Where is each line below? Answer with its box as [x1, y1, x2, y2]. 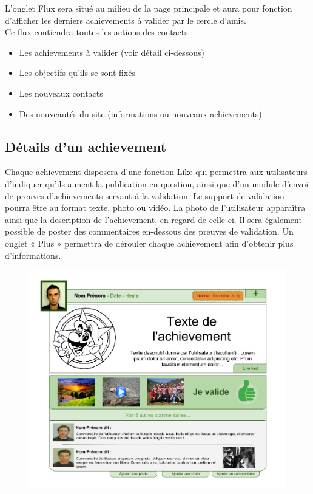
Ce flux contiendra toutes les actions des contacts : [5, 26, 194, 38]
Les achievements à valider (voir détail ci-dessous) [19, 46, 204, 58]
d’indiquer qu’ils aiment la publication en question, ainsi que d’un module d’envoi [5, 177, 309, 190]
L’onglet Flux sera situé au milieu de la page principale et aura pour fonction [5, 2, 292, 14]
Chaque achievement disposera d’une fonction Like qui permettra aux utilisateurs [5, 165, 308, 178]
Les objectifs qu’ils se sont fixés [19, 66, 135, 79]
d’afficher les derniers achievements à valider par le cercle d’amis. [5, 13, 246, 26]
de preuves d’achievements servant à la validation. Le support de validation [5, 189, 284, 202]
